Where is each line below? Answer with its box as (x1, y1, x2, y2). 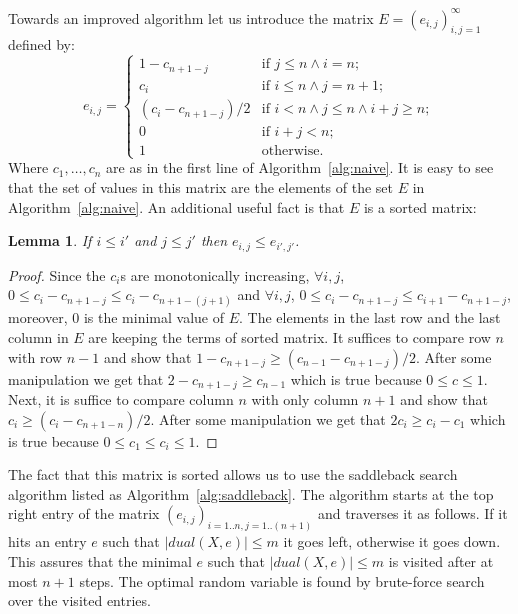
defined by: (8, 34, 75, 55)
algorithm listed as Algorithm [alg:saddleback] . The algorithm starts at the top (8, 483, 494, 504)
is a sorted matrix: (363, 196, 477, 217)
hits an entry (8, 531, 87, 552)
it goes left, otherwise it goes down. (283, 531, 501, 552)
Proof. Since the (8, 264, 106, 285)
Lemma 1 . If (8, 230, 92, 251)
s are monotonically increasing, (120, 264, 310, 285)
